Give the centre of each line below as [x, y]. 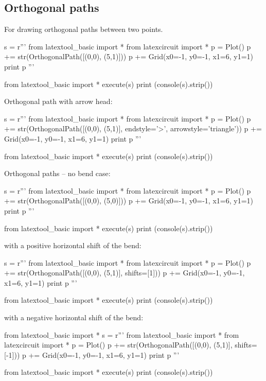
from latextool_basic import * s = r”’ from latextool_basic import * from [122, 334]
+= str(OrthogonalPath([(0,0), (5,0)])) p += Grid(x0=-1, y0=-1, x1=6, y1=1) [129, 201]
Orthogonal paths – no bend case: [57, 173]
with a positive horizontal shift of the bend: [73, 245]
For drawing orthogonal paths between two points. [84, 29]
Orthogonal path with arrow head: [58, 101]
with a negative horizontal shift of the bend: [74, 317]
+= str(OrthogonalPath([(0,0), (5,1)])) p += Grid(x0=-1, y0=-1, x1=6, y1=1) [129, 56]
